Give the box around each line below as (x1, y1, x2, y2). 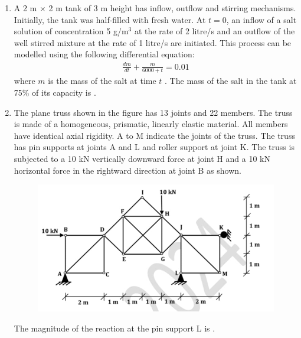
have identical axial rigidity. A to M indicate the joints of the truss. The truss (14, 129, 295, 141)
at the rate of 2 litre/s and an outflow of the (134, 25, 295, 37)
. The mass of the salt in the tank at (165, 74, 297, 87)
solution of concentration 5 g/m (14, 25, 129, 37)
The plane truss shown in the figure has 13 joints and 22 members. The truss (14, 106, 293, 118)
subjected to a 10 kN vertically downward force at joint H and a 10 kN (14, 152, 270, 164)
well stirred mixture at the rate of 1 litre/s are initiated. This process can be (14, 36, 292, 48)
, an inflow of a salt (226, 13, 297, 25)
